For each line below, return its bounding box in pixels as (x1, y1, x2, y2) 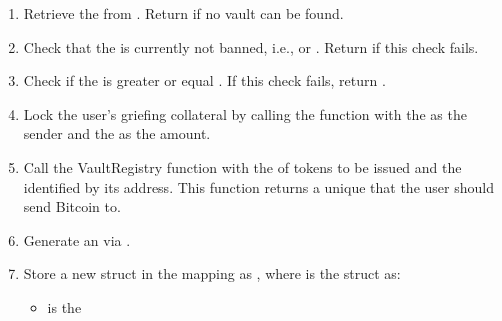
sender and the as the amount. (23, 123, 211, 144)
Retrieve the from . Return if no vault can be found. (23, 3, 344, 23)
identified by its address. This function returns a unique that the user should (23, 176, 494, 197)
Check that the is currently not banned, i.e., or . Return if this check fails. (23, 36, 479, 57)
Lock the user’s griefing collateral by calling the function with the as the (23, 103, 467, 124)
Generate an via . (23, 229, 131, 250)
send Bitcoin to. (23, 196, 121, 217)
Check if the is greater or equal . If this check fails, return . (23, 70, 386, 91)
